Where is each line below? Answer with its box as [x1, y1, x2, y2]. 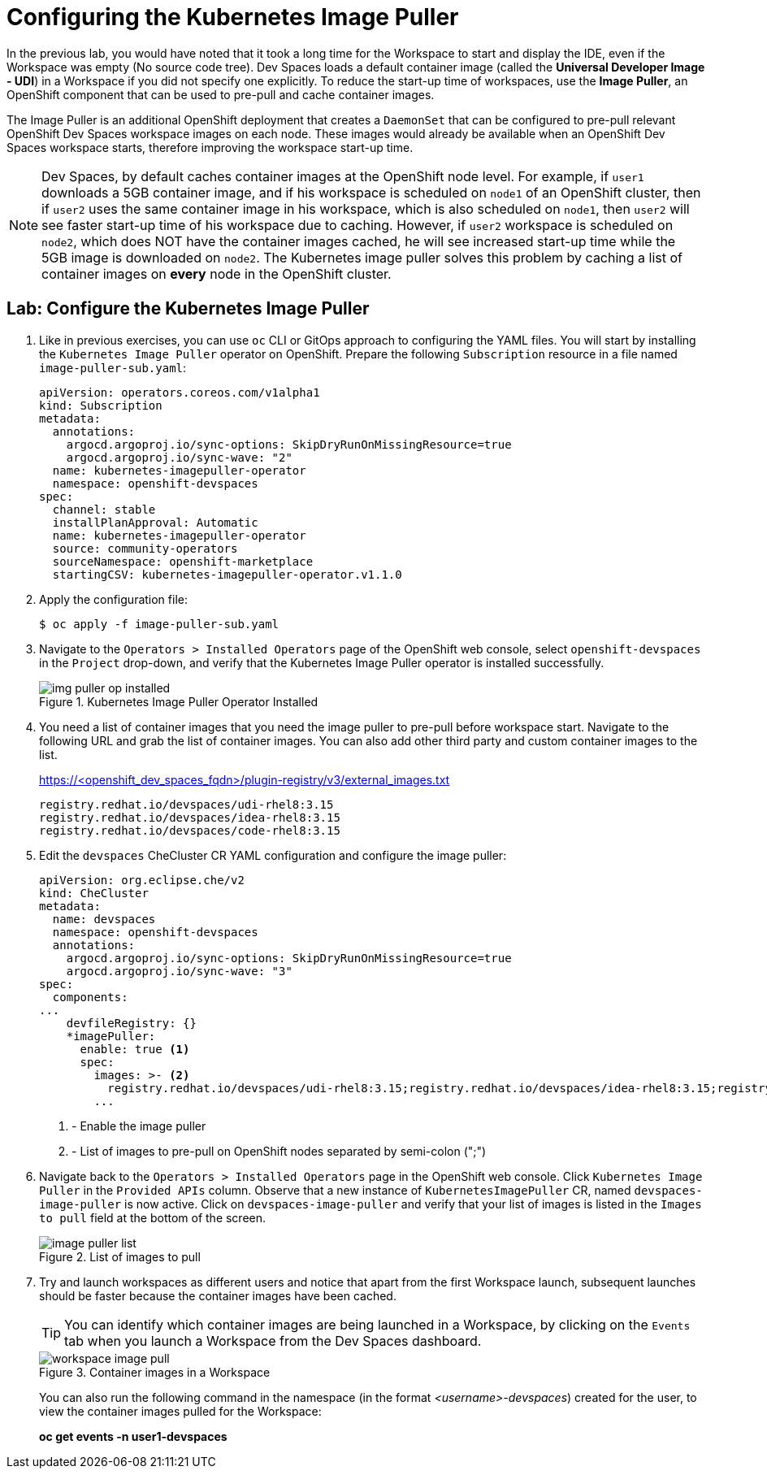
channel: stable [52, 502, 156, 516]
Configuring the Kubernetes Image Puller [6, 3, 459, 31]
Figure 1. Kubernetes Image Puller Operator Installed [39, 694, 318, 709]
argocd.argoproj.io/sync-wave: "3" [66, 964, 292, 978]
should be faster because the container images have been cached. [39, 1288, 396, 1303]
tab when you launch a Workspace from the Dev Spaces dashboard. [64, 1332, 482, 1349]
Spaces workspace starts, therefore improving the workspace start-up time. [6, 140, 414, 154]
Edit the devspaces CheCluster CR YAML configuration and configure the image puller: [39, 848, 507, 862]
